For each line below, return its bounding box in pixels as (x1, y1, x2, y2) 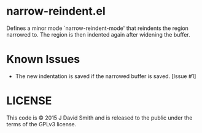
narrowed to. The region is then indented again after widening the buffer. (6, 31, 190, 38)
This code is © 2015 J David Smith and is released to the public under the (6, 114, 193, 121)
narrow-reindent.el (6, 4, 106, 18)
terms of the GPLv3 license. (6, 120, 77, 128)
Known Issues (6, 52, 80, 66)
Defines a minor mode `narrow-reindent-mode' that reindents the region (6, 24, 189, 32)
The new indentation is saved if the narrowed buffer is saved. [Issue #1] (15, 72, 196, 80)
